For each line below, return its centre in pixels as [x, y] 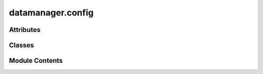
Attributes [25, 30]
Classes [21, 45]
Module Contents [36, 61]
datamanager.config [51, 13]
